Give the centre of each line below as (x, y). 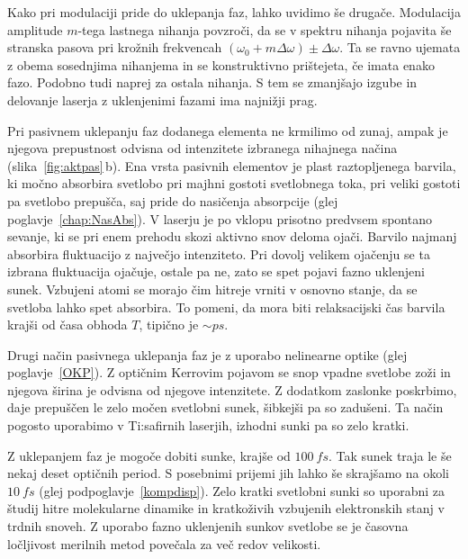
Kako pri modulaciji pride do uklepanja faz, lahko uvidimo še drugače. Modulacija (234, 12)
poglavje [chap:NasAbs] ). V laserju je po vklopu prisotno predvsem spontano (220, 218)
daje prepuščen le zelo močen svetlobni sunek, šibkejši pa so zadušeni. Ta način (225, 407)
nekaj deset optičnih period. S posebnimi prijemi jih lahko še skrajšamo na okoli (228, 473)
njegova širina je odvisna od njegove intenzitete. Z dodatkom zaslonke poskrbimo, (232, 389)
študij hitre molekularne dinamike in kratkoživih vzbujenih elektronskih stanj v (226, 508)
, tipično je (169, 325)
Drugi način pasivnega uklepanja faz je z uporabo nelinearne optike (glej (207, 354)
